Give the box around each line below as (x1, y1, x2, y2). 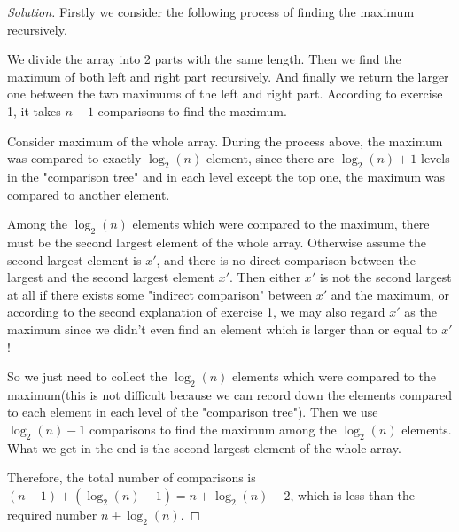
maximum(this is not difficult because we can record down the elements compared (7, 385, 453, 403)
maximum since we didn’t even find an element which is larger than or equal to (7, 319, 438, 338)
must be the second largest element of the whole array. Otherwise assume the (7, 232, 427, 251)
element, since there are (206, 149, 335, 168)
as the (404, 302, 437, 321)
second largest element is (7, 250, 142, 269)
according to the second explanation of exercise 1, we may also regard (7, 302, 385, 321)
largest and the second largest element (7, 268, 214, 286)
